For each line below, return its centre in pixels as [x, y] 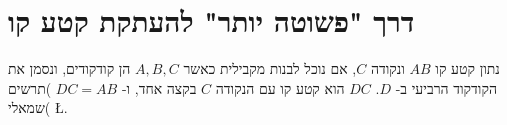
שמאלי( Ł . [38, 107]
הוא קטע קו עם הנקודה [280, 87]
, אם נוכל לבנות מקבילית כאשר [270, 68]
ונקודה [387, 68]
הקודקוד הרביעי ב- [446, 87]
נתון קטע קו [467, 68]
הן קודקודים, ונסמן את [69, 68]
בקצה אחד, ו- [159, 87]
